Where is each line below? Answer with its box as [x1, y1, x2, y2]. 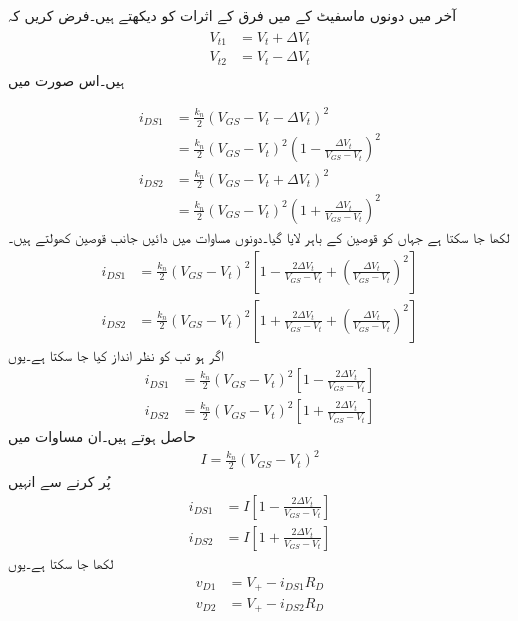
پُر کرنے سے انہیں [8, 471, 111, 492]
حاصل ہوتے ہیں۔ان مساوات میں [8, 426, 196, 447]
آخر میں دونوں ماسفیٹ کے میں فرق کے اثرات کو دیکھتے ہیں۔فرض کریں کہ [8, 5, 457, 25]
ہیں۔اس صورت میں [8, 69, 125, 90]
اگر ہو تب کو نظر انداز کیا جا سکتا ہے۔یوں [8, 344, 224, 365]
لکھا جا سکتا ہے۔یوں [8, 552, 114, 573]
